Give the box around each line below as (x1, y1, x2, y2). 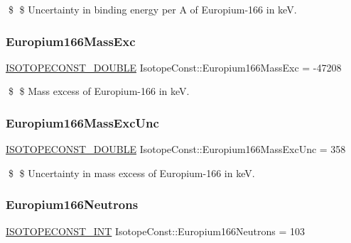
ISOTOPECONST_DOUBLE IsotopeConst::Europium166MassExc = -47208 (6, 60, 342, 74)
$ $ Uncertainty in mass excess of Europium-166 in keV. (8, 165, 255, 180)
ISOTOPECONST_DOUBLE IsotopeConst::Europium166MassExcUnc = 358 (6, 142, 346, 157)
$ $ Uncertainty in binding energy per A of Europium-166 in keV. (8, 2, 297, 16)
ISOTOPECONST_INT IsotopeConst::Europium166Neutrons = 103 (6, 223, 305, 238)
